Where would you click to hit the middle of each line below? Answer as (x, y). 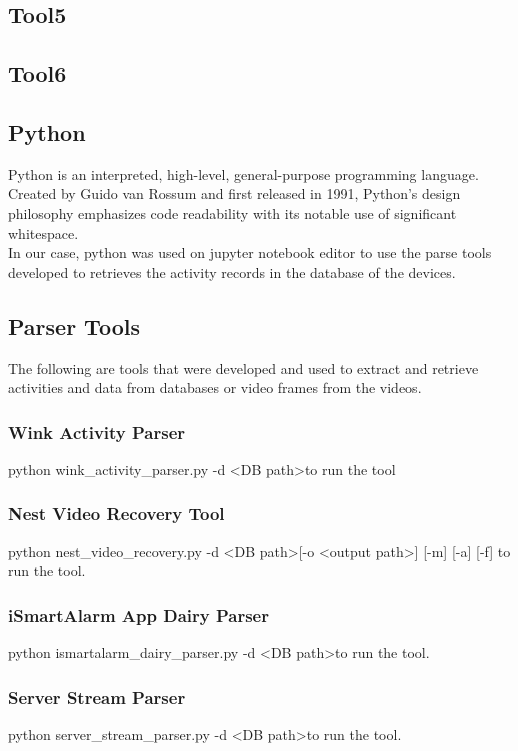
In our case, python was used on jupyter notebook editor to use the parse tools (250, 252)
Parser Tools (74, 325)
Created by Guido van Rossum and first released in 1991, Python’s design (234, 193)
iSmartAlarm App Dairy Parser (138, 614)
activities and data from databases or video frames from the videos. (215, 387)
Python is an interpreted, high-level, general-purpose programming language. (243, 173)
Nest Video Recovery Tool (116, 513)
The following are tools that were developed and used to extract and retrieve (243, 367)
